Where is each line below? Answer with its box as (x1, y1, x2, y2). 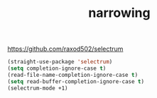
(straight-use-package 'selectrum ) (7, 59, 113, 66)
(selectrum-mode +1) (7, 85, 69, 92)
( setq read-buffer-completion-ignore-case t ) (7, 78, 144, 85)
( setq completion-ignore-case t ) (7, 65, 107, 72)
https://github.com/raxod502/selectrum (7, 44, 124, 54)
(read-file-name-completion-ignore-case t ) (7, 71, 139, 78)
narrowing (88, 5, 151, 21)
